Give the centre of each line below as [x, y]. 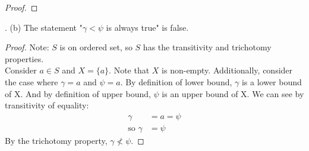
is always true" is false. [147, 27]
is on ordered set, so [96, 47]
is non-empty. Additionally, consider [227, 70]
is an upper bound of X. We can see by [233, 93]
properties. [24, 58]
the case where [31, 81]
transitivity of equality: [47, 105]
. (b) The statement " [44, 27]
